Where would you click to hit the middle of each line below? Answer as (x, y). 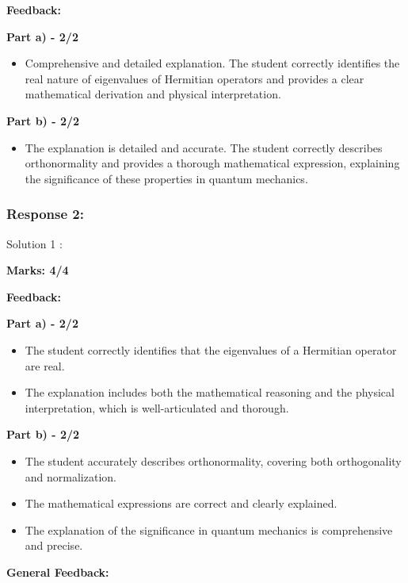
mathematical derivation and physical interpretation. (153, 94)
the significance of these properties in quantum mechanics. (166, 178)
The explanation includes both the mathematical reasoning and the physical (210, 392)
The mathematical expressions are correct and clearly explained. (181, 503)
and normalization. (71, 476)
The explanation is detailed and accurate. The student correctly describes (204, 147)
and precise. (54, 545)
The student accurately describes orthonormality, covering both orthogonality (213, 460)
